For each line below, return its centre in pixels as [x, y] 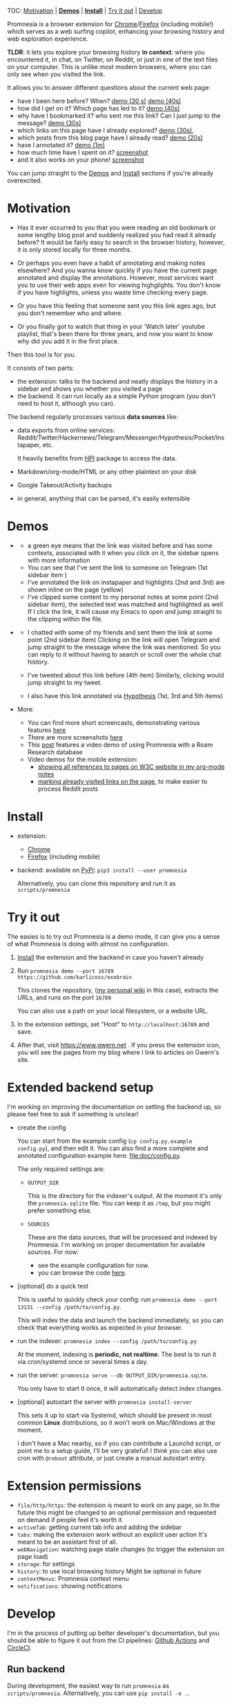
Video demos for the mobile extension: [83, 759]
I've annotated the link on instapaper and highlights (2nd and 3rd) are [126, 582]
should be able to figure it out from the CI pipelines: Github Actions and [108, 1640]
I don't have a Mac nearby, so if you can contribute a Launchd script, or [119, 1443]
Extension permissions [74, 1486]
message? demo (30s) [49, 123]
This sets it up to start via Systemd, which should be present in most [114, 1415]
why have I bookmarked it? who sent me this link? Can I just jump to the [119, 115]
